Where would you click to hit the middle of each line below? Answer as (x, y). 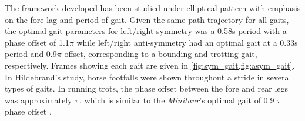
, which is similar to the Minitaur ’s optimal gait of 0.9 (177, 100)
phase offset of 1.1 (37, 42)
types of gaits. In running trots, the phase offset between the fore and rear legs (147, 88)
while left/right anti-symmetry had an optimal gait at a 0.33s (187, 42)
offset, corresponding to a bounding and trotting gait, (161, 54)
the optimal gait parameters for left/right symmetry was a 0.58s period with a (146, 31)
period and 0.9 (31, 54)
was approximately (38, 100)
